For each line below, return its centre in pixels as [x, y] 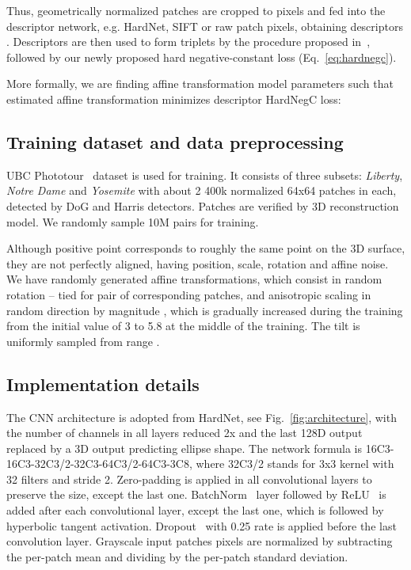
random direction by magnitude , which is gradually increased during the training [205, 310]
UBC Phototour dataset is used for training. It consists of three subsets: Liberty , [205, 175]
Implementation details [103, 384]
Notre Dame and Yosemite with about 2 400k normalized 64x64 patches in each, [202, 190]
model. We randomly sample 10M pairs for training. [133, 221]
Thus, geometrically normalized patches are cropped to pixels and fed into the [196, 10]
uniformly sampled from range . [83, 341]
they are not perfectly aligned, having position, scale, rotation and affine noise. [198, 263]
